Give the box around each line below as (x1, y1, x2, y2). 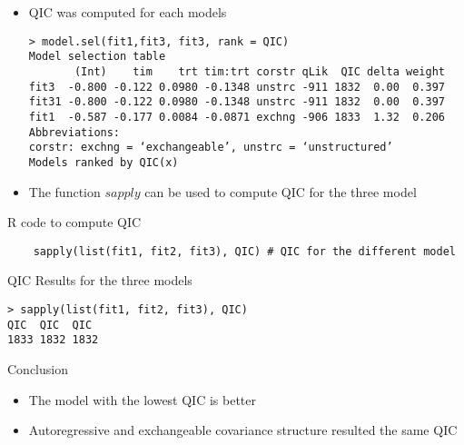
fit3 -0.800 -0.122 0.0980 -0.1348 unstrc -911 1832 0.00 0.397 (28, 80, 445, 94)
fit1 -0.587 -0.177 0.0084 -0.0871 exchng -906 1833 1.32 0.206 (28, 110, 445, 124)
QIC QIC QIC (7, 318, 93, 331)
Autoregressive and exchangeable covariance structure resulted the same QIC (28, 420, 458, 440)
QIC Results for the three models (7, 271, 193, 290)
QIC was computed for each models (28, 3, 227, 21)
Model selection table (28, 50, 166, 64)
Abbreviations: (28, 125, 121, 139)
